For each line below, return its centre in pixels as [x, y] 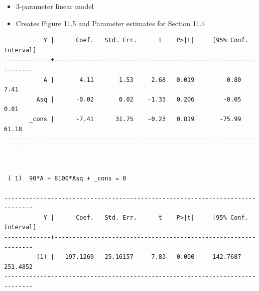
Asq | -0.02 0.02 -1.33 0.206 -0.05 [139, 99]
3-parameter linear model [55, 6]
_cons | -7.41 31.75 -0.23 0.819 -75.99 [135, 119]
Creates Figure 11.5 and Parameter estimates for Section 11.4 [110, 23]
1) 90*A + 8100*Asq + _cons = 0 [71, 178]
